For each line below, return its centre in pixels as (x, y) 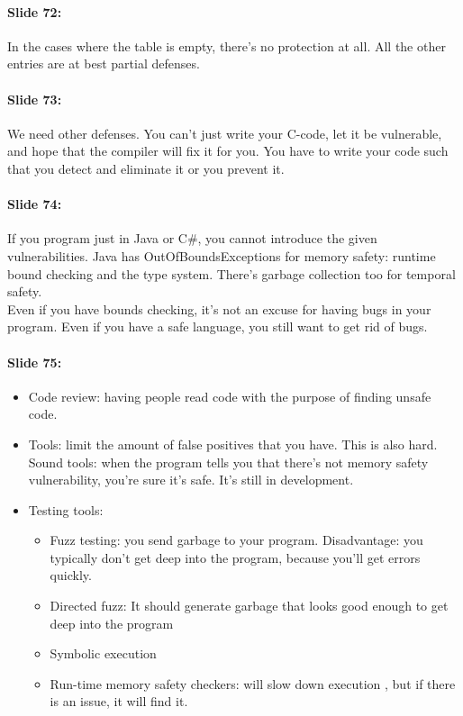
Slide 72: (35, 11)
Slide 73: (35, 99)
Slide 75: (35, 362)
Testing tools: (66, 509)
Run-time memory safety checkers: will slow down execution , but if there (253, 683)
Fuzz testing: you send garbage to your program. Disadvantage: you (236, 540)
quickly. (71, 575)
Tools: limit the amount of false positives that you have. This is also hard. (233, 444)
